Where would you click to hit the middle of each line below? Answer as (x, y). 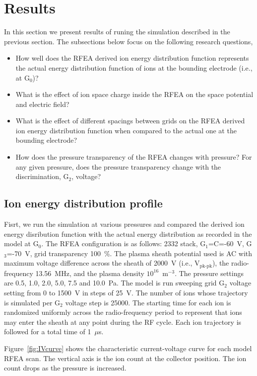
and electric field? (42, 104)
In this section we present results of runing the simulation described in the (117, 32)
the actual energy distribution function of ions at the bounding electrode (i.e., (134, 67)
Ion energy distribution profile (83, 203)
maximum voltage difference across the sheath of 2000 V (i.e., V (102, 263)
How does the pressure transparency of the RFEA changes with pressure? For (134, 157)
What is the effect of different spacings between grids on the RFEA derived (130, 121)
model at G (21, 243)
